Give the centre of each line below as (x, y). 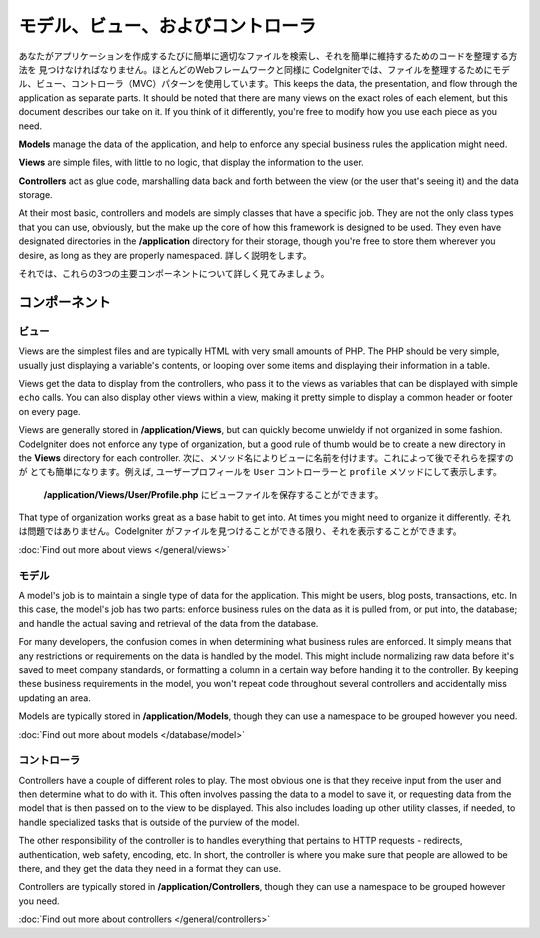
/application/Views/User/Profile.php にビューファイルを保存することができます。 (213, 494)
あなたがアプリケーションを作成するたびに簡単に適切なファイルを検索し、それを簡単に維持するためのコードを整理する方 (268, 56)
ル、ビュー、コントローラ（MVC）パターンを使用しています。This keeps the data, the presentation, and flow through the (268, 84)
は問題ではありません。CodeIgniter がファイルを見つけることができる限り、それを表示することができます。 (240, 531)
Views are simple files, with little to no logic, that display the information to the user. (191, 162)
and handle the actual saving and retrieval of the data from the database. (168, 623)
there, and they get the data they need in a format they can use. (150, 868)
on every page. (49, 411)
